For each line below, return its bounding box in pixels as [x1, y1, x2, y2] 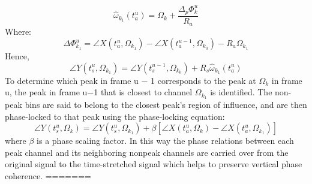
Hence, [5, 50, 29, 62]
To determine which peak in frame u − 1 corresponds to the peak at [5, 74, 256, 86]
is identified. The [210, 86, 272, 98]
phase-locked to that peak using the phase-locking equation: [5, 110, 225, 122]
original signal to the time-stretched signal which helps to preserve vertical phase [5, 158, 302, 170]
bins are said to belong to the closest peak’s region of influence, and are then [25, 98, 307, 111]
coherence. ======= [5, 170, 91, 182]
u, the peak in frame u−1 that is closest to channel [5, 86, 193, 98]
